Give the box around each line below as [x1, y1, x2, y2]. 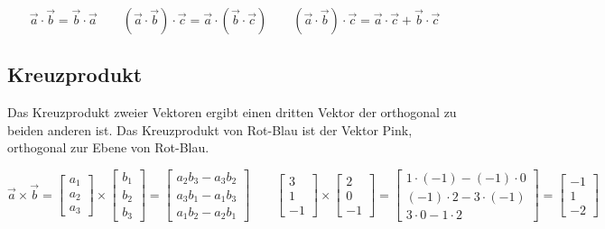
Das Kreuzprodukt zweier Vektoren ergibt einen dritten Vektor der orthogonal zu [7, 103, 457, 122]
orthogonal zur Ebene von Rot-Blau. [7, 138, 209, 157]
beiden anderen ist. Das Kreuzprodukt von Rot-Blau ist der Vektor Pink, [7, 120, 413, 139]
